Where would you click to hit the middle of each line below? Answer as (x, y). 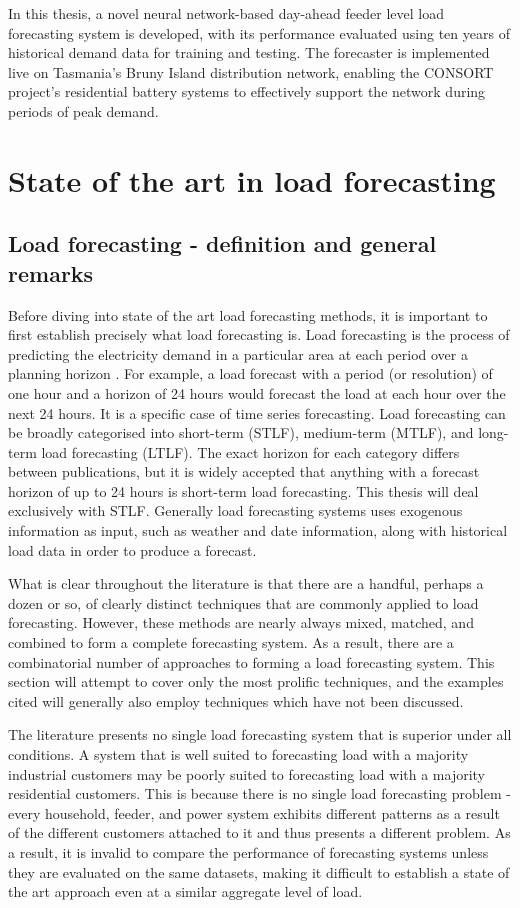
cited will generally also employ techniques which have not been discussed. (236, 700)
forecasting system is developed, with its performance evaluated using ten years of (259, 32)
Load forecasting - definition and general (222, 243)
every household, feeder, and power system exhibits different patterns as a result (254, 812)
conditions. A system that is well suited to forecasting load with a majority (238, 754)
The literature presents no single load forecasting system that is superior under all (260, 734)
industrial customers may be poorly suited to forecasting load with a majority (246, 773)
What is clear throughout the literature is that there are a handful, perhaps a (246, 583)
